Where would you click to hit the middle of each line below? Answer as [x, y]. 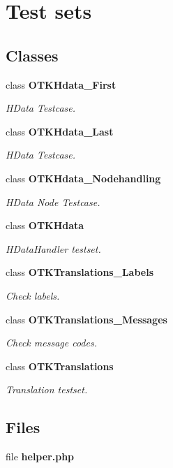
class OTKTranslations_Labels [80, 272]
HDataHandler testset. [53, 248]
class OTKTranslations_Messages [86, 319]
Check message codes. [51, 343]
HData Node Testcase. [53, 202]
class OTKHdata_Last [60, 131]
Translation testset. [47, 389]
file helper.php [40, 456]
